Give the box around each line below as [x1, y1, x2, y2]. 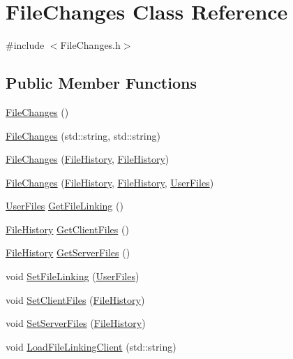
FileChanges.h [60, 38, 121, 52]
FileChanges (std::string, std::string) [6, 128, 160, 142]
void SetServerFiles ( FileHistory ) [6, 316, 146, 330]
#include [6, 38, 45, 52]
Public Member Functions [6, 72, 197, 94]
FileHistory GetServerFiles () [6, 245, 130, 260]
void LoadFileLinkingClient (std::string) [6, 339, 176, 353]
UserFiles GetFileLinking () [6, 198, 123, 213]
